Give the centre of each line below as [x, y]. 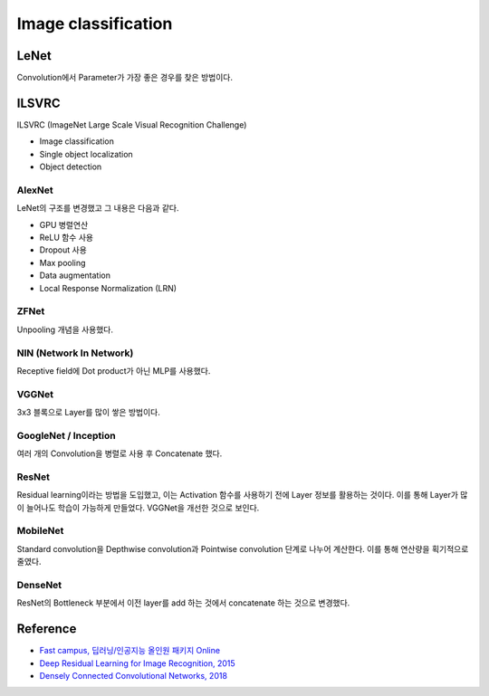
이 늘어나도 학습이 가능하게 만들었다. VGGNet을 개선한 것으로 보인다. [138, 508]
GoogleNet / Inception [67, 435]
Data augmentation [75, 275]
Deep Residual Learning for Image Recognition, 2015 [137, 663]
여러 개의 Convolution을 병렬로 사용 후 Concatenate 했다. [120, 453]
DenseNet [39, 586]
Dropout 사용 [63, 250]
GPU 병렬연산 [64, 224]
